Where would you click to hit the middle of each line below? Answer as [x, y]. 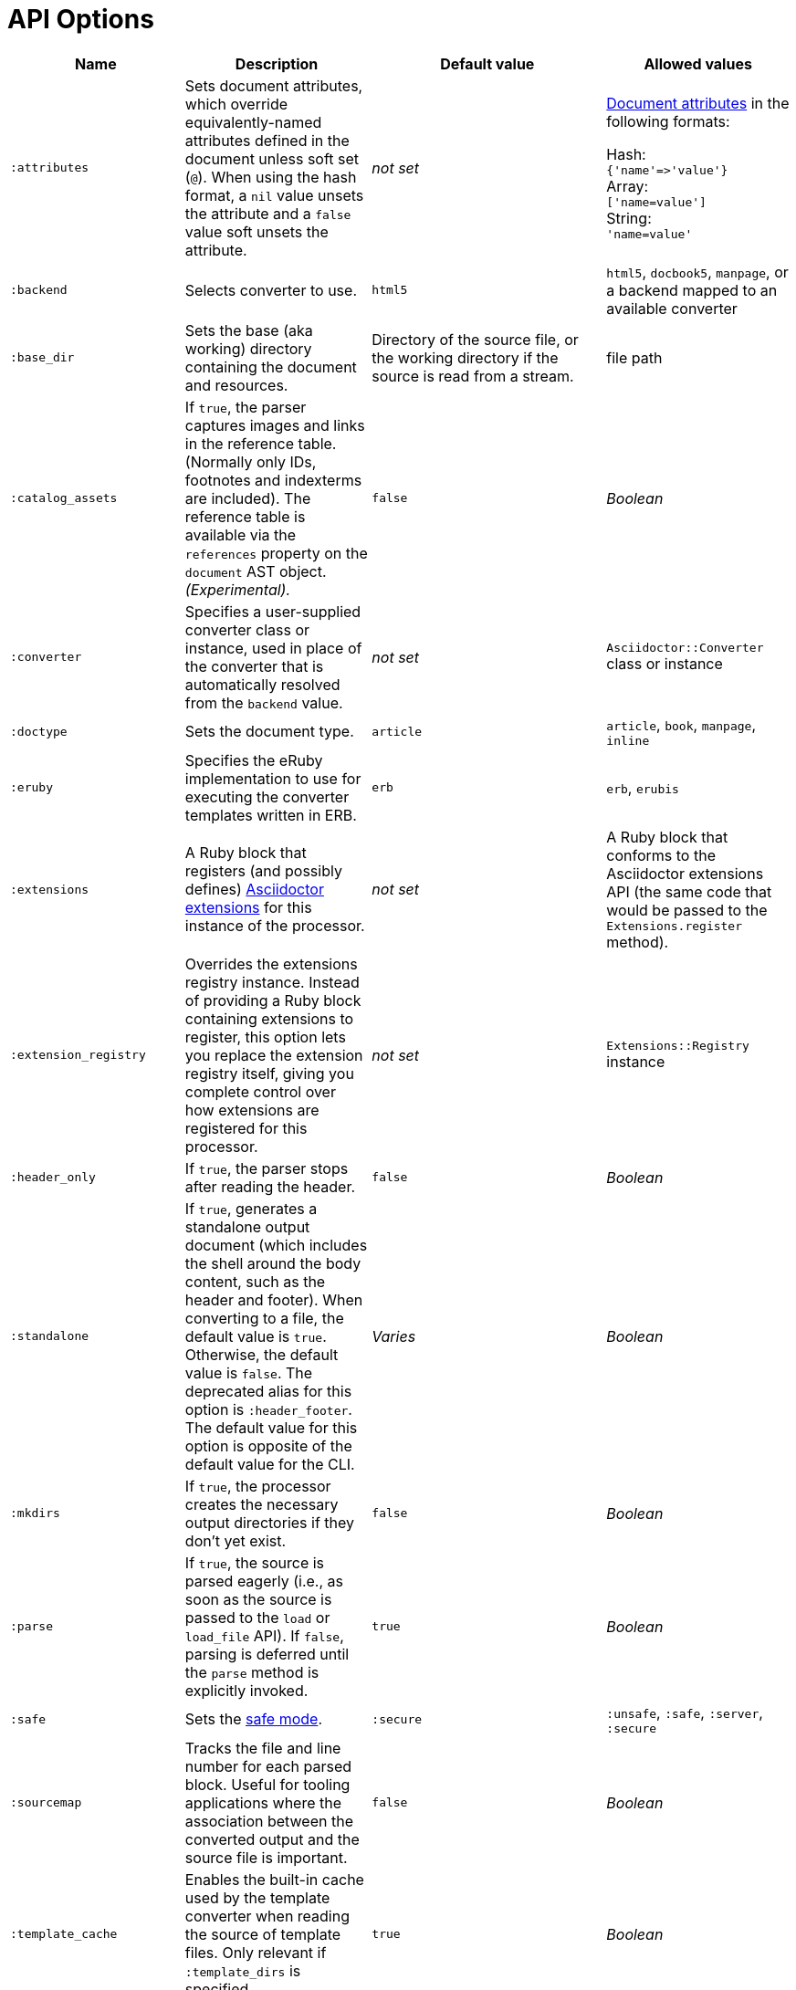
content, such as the [255, 1281]
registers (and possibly [263, 871]
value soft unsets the [257, 231]
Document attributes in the [698, 104]
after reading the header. [270, 1186]
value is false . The [249, 1372]
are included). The [248, 498]
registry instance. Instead [272, 982]
